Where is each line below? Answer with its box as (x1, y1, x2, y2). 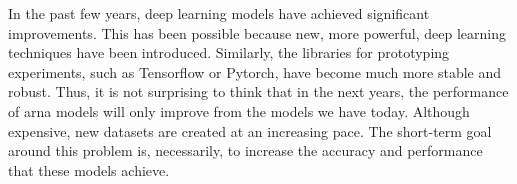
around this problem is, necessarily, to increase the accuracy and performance (8, 140, 483, 161)
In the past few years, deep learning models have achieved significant (8, 3, 430, 23)
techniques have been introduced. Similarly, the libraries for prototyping (8, 42, 450, 63)
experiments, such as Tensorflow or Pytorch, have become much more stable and (8, 61, 502, 82)
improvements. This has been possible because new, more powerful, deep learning (8, 22, 506, 43)
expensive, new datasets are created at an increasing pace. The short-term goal (8, 120, 492, 141)
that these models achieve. (8, 159, 170, 180)
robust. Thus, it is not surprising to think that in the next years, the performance (8, 81, 509, 102)
